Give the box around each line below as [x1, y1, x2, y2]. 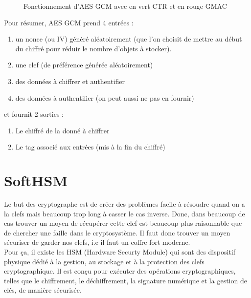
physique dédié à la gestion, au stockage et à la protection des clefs [4, 256, 205, 266]
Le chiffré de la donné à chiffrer [15, 125, 110, 135]
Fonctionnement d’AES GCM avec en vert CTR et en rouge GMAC [23, 1, 227, 11]
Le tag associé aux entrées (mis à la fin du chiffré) [15, 142, 165, 152]
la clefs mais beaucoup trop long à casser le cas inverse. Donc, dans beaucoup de [4, 208, 245, 218]
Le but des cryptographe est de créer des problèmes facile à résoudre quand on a [4, 199, 245, 209]
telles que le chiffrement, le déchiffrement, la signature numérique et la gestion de [4, 275, 247, 285]
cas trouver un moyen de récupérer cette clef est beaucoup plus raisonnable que [4, 218, 242, 228]
